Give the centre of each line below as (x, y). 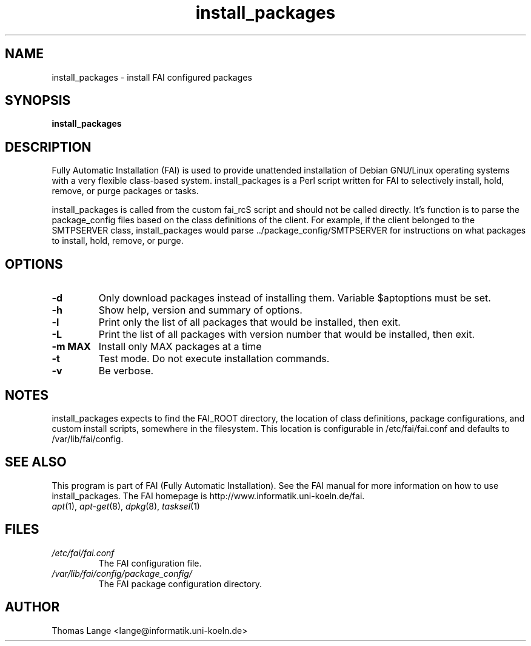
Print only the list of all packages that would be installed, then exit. (249, 322)
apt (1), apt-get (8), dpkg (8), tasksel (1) (126, 506)
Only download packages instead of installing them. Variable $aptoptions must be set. (295, 298)
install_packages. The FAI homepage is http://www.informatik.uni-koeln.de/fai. (208, 496)
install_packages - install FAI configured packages (152, 77)
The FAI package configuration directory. (180, 584)
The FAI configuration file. (150, 563)
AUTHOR (32, 607)
